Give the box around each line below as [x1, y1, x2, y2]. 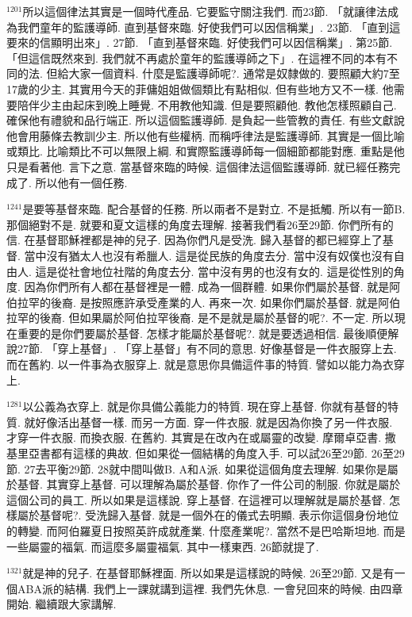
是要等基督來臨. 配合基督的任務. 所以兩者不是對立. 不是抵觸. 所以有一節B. [22, 201, 406, 217]
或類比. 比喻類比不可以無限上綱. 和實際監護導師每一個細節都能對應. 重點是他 [6, 143, 405, 159]
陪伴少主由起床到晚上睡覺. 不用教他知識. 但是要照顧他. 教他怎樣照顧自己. [17, 96, 397, 113]
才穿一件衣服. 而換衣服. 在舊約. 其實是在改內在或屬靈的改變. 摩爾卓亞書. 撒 [6, 429, 396, 446]
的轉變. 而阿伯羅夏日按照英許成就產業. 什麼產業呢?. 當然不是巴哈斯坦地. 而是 [6, 523, 406, 538]
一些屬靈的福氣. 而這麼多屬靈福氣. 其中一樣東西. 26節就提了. [6, 538, 319, 554]
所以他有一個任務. [35, 174, 128, 190]
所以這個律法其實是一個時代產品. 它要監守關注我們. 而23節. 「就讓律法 [22, 3, 388, 19]
